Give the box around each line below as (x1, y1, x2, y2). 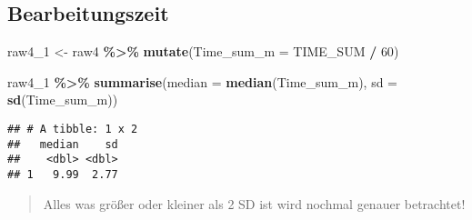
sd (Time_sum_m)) (7, 90, 118, 109)
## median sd (7, 137, 118, 151)
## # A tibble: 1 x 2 (7, 122, 138, 135)
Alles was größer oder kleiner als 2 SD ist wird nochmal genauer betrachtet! (43, 194, 466, 213)
